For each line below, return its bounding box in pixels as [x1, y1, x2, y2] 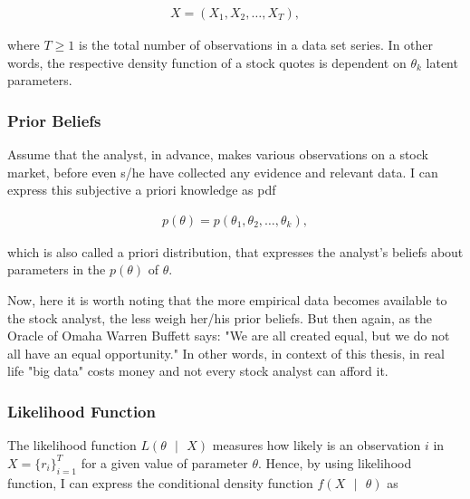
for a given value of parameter [81, 453, 248, 472]
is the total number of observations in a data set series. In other [78, 35, 434, 54]
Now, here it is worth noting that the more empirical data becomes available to [7, 291, 447, 310]
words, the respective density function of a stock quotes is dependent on [7, 53, 407, 72]
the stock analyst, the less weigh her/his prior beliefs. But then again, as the [7, 308, 433, 327]
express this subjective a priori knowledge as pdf [7, 180, 276, 199]
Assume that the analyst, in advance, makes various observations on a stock [7, 145, 428, 164]
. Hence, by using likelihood [257, 453, 412, 472]
